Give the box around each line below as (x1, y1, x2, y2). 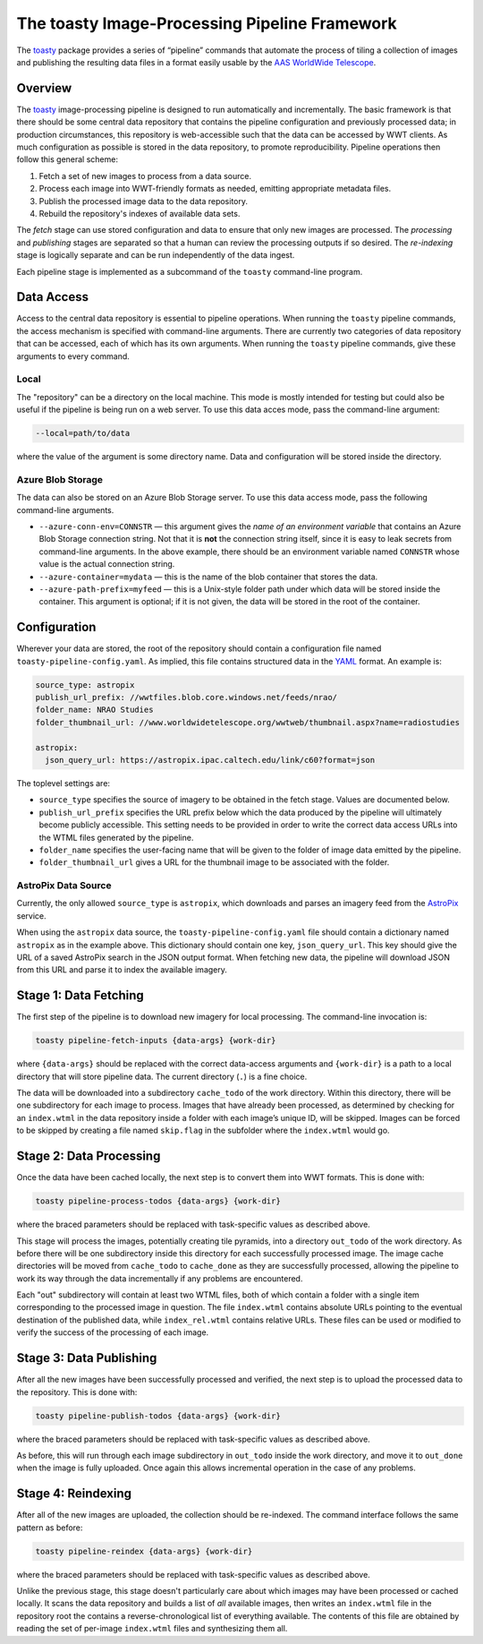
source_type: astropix (35, 680, 135, 689)
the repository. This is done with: (16, 1386, 138, 1397)
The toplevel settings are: (16, 777, 111, 788)
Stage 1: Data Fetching (16, 988, 145, 1003)
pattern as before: (16, 1522, 83, 1533)
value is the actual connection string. (38, 559, 175, 569)
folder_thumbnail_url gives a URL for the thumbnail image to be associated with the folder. (38, 857, 390, 868)
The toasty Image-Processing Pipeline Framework (16, 13, 397, 33)
